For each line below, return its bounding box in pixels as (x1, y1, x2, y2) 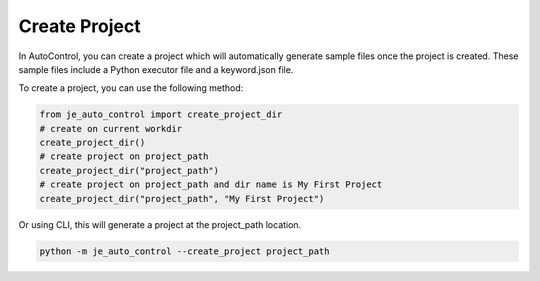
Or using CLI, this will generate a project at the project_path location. (18, 218, 302, 230)
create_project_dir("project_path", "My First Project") (39, 193, 325, 204)
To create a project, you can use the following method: (18, 82, 244, 94)
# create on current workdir (39, 123, 183, 134)
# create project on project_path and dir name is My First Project (39, 179, 383, 190)
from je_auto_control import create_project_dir (39, 109, 283, 120)
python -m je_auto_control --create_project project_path (39, 245, 330, 257)
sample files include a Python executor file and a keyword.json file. (18, 63, 294, 75)
